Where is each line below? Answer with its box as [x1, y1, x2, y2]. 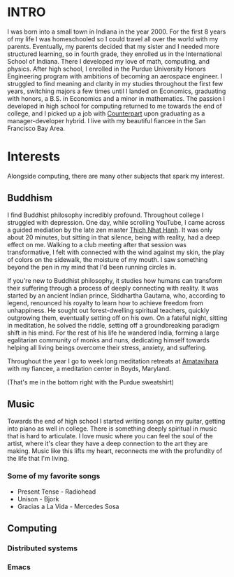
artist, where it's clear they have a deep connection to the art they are [7, 439, 208, 447]
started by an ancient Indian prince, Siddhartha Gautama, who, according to [7, 291, 226, 300]
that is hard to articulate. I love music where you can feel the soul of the [7, 431, 213, 440]
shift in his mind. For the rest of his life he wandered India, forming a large [7, 328, 220, 337]
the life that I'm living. [7, 454, 69, 462]
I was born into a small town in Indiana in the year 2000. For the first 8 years [7, 27, 226, 36]
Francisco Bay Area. [7, 124, 65, 132]
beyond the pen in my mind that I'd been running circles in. [7, 263, 177, 271]
